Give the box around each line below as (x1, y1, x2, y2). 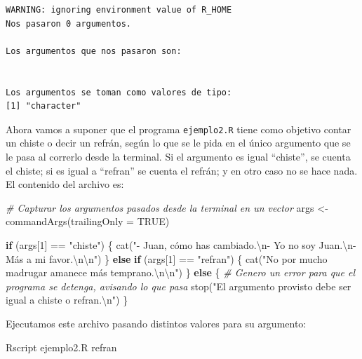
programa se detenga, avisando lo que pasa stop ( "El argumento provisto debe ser (6, 278, 351, 293)
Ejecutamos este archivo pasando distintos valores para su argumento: (6, 316, 307, 330)
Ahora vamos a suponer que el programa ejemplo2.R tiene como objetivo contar (6, 121, 351, 136)
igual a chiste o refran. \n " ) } (6, 292, 128, 307)
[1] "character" (6, 101, 81, 111)
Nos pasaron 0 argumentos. (6, 18, 131, 29)
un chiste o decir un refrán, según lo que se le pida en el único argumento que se (6, 135, 351, 150)
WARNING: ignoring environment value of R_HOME (6, 5, 232, 15)
